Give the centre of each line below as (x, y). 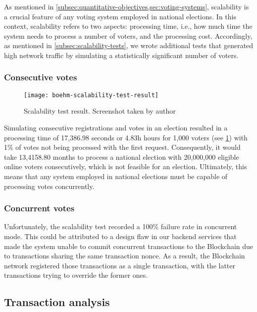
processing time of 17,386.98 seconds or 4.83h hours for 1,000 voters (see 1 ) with (126, 137)
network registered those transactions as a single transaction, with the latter (120, 265)
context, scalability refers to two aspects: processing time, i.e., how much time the (128, 26)
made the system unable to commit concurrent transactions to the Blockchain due (129, 246)
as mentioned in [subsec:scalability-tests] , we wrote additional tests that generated (129, 45)
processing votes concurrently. (49, 186)
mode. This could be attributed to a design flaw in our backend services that (120, 236)
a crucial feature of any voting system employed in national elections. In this (120, 16)
